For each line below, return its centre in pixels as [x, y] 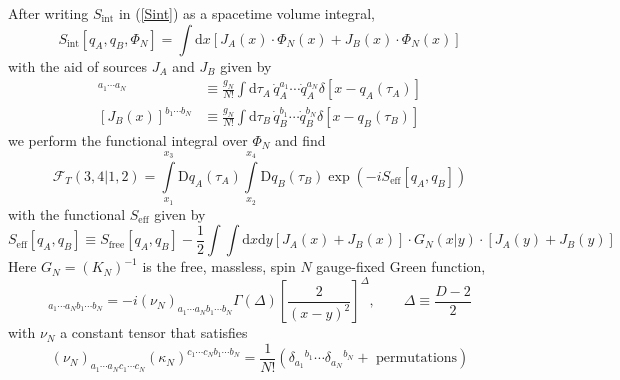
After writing [48, 13]
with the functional [67, 213]
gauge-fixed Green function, [401, 266]
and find [300, 140]
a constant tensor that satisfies [154, 332]
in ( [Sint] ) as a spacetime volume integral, [246, 13]
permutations [417, 358]
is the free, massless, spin [219, 266]
